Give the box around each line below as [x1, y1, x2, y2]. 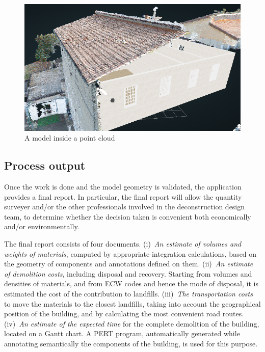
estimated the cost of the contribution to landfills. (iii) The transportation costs [4, 288, 253, 299]
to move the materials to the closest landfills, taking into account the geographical [4, 298, 261, 309]
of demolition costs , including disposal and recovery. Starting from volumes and [4, 268, 252, 279]
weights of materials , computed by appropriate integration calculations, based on [4, 248, 257, 259]
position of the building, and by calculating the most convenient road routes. [4, 308, 244, 319]
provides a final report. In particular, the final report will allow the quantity [4, 191, 242, 202]
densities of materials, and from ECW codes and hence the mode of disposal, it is [4, 278, 258, 289]
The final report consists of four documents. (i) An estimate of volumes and [4, 238, 242, 249]
